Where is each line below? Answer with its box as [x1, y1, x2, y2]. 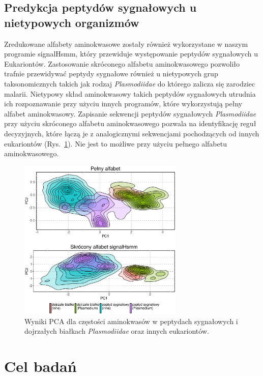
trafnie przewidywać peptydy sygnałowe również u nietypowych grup [4, 68, 218, 79]
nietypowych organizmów [4, 14, 139, 30]
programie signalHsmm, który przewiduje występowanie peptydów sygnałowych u [4, 48, 258, 59]
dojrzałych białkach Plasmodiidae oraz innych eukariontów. [24, 326, 209, 336]
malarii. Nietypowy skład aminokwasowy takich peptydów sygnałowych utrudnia [4, 88, 256, 99]
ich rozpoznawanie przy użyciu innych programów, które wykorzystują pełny [4, 98, 243, 109]
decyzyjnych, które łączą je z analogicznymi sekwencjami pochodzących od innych [4, 128, 259, 138]
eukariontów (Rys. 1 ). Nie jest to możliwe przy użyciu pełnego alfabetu [4, 138, 227, 149]
